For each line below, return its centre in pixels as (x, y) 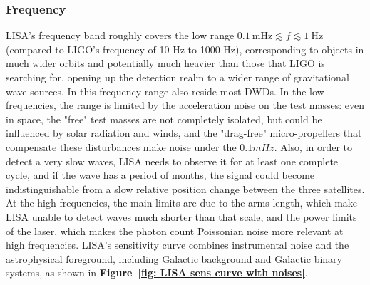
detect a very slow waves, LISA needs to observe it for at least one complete (172, 161)
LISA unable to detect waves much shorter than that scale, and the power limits (181, 216)
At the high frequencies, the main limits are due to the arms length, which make (182, 203)
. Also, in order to (313, 146)
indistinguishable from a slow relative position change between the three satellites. (185, 188)
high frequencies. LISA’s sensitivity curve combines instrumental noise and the (178, 245)
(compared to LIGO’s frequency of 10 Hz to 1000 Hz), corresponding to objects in (185, 49)
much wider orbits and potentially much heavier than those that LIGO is (165, 63)
